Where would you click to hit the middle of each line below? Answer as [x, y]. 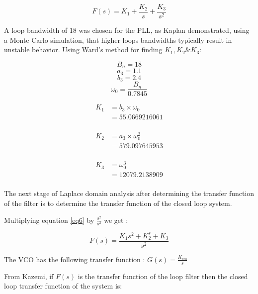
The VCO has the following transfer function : [75, 259]
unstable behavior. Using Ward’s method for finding [83, 49]
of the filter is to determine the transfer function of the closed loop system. [118, 203]
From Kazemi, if [29, 276]
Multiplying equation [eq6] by [49, 220]
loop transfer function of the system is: [63, 286]
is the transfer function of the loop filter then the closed [163, 276]
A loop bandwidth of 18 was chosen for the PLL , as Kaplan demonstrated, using [127, 30]
